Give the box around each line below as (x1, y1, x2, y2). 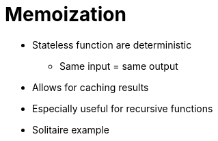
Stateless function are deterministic (32, 38, 192, 51)
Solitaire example (32, 123, 109, 136)
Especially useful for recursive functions (32, 102, 213, 114)
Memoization (5, 3, 126, 26)
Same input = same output (59, 60, 178, 72)
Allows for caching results (32, 81, 149, 93)
